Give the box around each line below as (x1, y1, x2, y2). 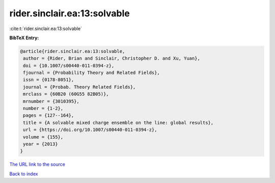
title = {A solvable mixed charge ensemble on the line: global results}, (23, 120, 214, 125)
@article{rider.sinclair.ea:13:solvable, (20, 48, 125, 54)
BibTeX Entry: (9, 35, 39, 41)
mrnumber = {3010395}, (23, 98, 80, 104)
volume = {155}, (23, 134, 64, 140)
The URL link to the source (9, 161, 66, 168)
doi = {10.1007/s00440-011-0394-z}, (23, 63, 115, 68)
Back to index (9, 171, 38, 177)
